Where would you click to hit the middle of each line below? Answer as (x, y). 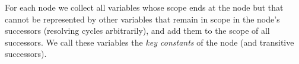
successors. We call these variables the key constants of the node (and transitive (149, 42)
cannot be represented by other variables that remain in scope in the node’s (142, 19)
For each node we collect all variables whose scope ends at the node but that (144, 7)
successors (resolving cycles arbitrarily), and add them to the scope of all (137, 31)
